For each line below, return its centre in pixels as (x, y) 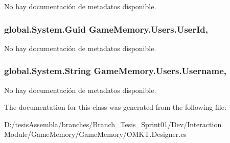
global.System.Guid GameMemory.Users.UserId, (106, 29)
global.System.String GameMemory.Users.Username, (116, 71)
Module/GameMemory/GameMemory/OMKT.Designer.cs (95, 134)
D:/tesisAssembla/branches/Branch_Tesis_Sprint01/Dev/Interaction (113, 124)
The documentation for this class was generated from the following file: (115, 107)
